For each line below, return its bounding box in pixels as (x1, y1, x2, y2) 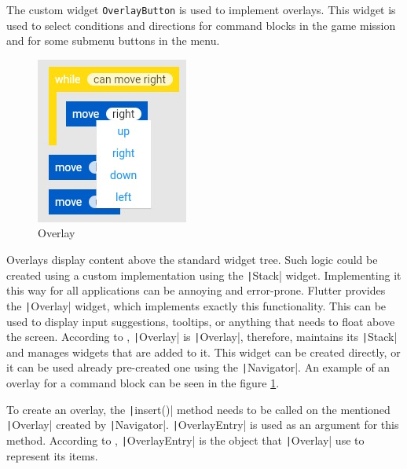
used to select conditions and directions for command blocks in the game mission (6, 16, 396, 33)
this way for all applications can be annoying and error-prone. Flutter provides (6, 282, 386, 299)
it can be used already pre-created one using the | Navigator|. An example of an (6, 359, 390, 376)
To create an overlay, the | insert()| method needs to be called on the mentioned (6, 401, 390, 417)
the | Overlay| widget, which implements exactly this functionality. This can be (6, 297, 387, 313)
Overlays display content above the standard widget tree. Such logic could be (6, 251, 378, 268)
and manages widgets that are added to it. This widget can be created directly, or (6, 343, 401, 360)
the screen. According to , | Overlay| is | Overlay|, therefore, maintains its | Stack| (6, 328, 398, 345)
